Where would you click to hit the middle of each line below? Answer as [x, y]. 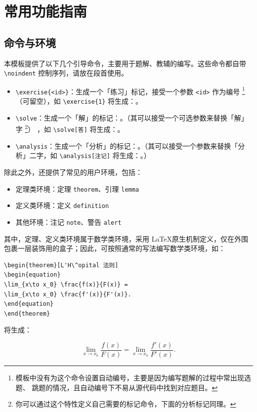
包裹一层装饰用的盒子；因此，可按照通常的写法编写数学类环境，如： [115, 248]
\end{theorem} [27, 313]
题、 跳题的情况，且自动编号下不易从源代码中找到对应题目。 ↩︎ [117, 387]
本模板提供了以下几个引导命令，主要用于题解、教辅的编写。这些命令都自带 [125, 63]
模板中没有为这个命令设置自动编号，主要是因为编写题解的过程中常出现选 [133, 378]
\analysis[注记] [85, 156]
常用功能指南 [46, 11]
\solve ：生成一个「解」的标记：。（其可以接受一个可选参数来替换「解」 [132, 117]
